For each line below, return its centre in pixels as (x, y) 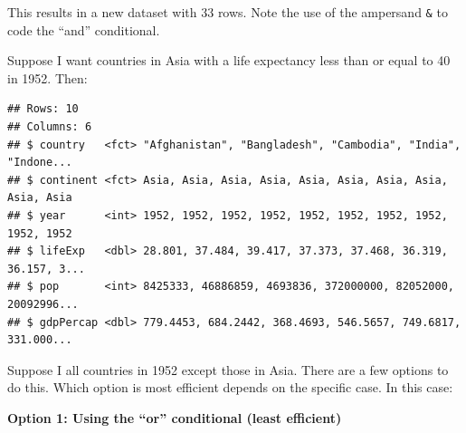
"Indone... (40, 163)
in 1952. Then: (48, 77)
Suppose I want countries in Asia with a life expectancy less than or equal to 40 (229, 60)
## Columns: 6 (50, 127)
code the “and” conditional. (84, 29)
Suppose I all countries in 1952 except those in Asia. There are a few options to (228, 369)
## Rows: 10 (43, 109)
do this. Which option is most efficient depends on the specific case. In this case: (230, 387)
